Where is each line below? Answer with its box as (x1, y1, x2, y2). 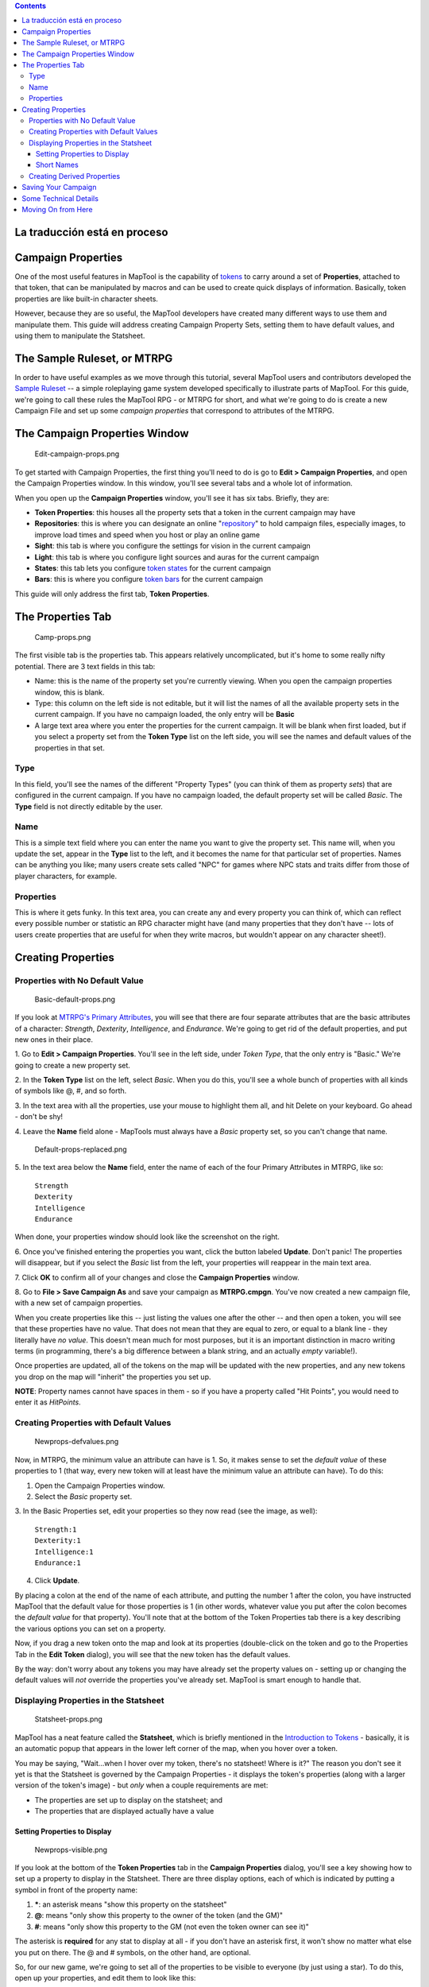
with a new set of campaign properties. (14, 1298, 143, 1307)
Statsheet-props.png (34, 1714, 103, 1724)
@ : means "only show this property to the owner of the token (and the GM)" (34, 1911, 284, 1920)
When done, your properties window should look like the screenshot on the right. (14, 1232, 280, 1241)
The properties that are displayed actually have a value (34, 1807, 214, 1816)
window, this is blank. (34, 688, 105, 697)
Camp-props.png (34, 633, 91, 642)
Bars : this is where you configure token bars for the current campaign (34, 575, 264, 584)
